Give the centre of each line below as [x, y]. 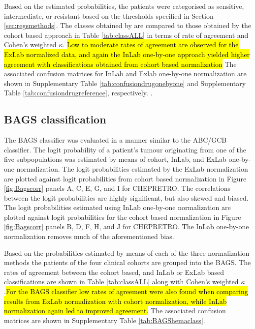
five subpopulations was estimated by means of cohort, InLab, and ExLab [115, 159]
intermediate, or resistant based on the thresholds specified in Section [109, 15]
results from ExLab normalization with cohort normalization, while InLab [115, 301]
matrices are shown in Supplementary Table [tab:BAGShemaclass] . [105, 320]
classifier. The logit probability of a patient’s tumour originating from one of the [125, 149]
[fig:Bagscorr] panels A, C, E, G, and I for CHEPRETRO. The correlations [117, 188]
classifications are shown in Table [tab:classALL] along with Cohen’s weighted [121, 282]
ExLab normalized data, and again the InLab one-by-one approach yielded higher [127, 54]
